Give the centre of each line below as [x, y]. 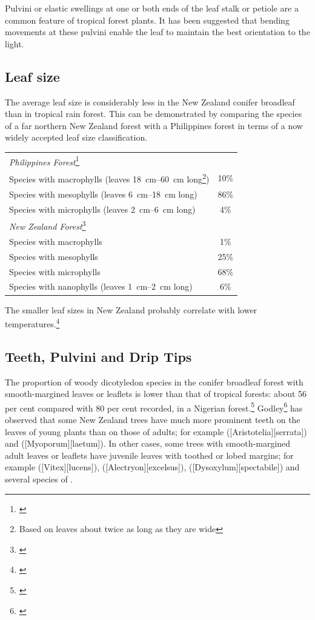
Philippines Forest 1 [44, 161]
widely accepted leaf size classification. [76, 137]
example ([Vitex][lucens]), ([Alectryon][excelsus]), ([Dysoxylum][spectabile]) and [152, 467]
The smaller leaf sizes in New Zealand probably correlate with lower [131, 309]
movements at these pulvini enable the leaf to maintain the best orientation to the [157, 32]
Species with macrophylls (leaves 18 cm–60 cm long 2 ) [109, 178]
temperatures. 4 [32, 323]
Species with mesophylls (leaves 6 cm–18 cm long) [103, 194]
